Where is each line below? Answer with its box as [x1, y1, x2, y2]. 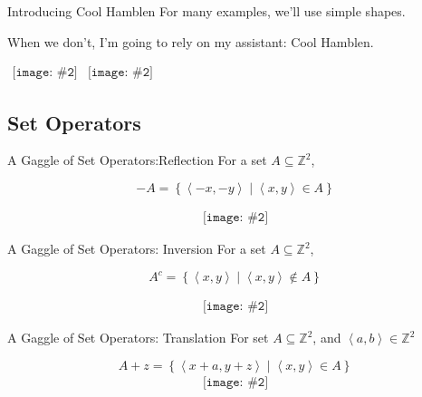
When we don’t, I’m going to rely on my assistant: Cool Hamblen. [7, 32, 374, 51]
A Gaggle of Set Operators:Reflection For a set [7, 150, 267, 169]
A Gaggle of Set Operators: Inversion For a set [7, 239, 266, 258]
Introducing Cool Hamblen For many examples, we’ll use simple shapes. [7, 2, 406, 20]
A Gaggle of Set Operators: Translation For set [7, 328, 269, 347]
